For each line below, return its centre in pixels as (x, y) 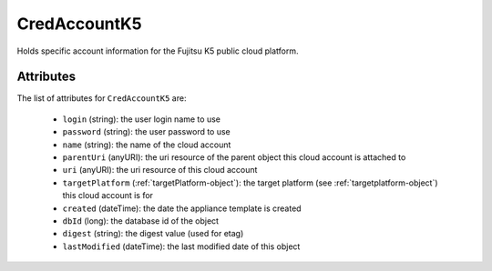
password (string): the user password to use (147, 132)
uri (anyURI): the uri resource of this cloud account (160, 170)
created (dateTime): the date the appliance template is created (182, 208)
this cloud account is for (108, 196)
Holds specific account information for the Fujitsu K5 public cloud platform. (158, 51)
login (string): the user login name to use (141, 119)
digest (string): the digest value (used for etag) (153, 234)
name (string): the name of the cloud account (147, 145)
